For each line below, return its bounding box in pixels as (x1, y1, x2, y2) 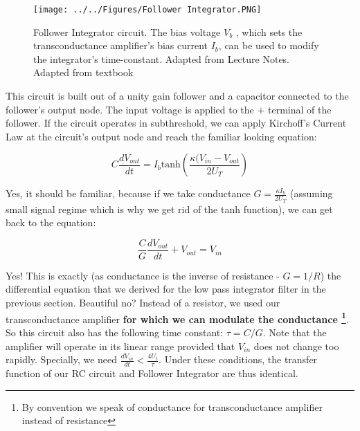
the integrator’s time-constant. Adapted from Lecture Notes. (33, 51, 290, 66)
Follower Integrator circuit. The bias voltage (33, 24, 221, 39)
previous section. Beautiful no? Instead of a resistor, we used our (6, 295, 280, 310)
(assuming (290, 186, 333, 201)
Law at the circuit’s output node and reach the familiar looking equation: (6, 129, 317, 143)
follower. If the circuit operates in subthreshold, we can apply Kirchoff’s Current (6, 116, 347, 130)
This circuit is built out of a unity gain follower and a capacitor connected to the (6, 89, 349, 103)
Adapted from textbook (33, 65, 134, 80)
